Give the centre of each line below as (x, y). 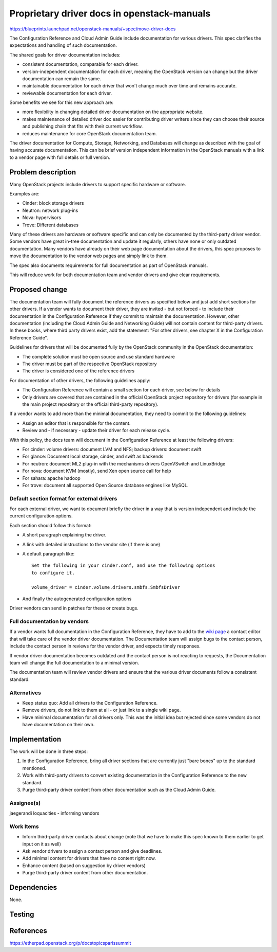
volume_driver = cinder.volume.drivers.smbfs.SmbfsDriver (106, 587)
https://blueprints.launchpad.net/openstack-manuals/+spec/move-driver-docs (93, 29)
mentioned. (34, 768)
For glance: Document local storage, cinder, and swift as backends (93, 456)
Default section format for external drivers (63, 498)
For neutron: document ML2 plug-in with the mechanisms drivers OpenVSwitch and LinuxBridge (124, 463)
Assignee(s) (25, 803)
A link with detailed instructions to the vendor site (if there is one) (91, 544)
